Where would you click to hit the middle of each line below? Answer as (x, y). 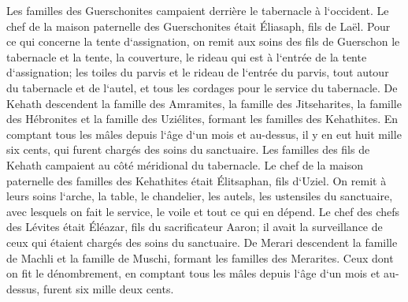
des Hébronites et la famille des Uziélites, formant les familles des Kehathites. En (202, 119)
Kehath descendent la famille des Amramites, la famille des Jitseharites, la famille (204, 103)
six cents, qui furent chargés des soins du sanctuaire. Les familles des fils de (188, 149)
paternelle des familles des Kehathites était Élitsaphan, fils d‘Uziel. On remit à (197, 180)
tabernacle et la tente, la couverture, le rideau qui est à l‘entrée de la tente (187, 56)
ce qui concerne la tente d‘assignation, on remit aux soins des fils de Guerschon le (203, 41)
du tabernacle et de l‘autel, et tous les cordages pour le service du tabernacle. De (202, 87)
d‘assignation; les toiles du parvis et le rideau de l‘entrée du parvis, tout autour (198, 72)
